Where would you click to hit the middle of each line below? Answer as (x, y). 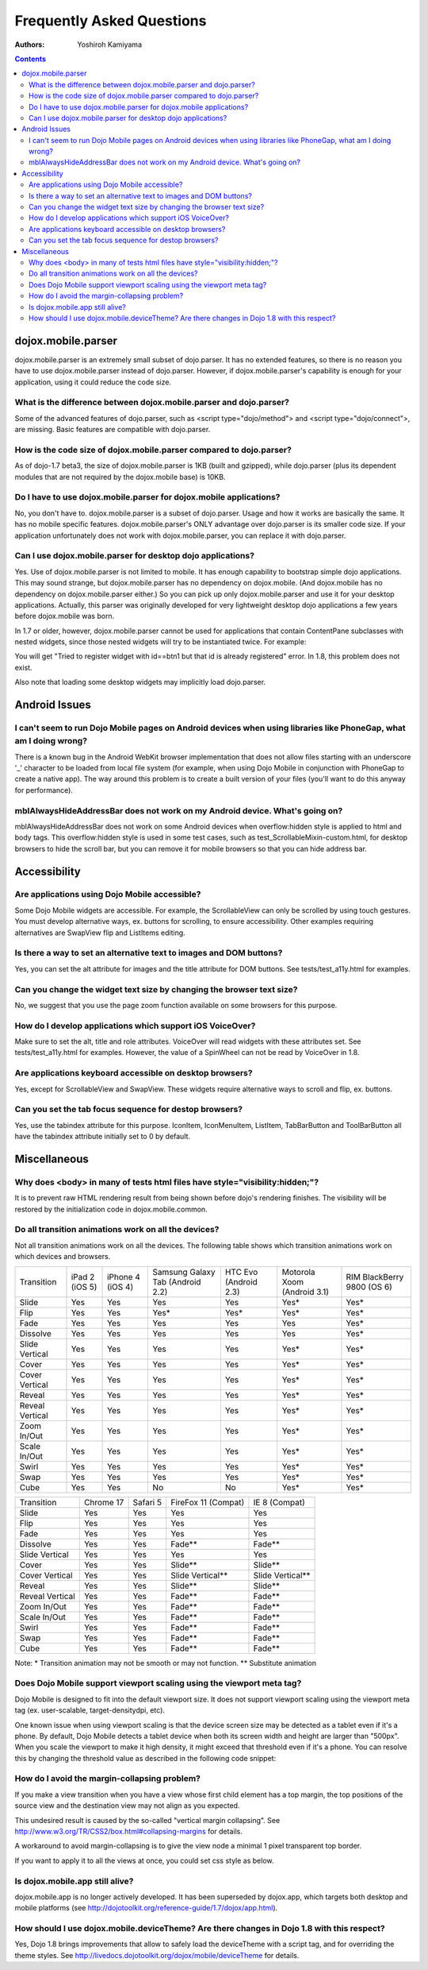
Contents (31, 59)
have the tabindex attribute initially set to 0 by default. (102, 1137)
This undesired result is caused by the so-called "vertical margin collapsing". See (147, 1820)
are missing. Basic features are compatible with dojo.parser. (113, 430)
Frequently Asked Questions (111, 21)
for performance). (44, 790)
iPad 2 (83, 1277)
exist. (23, 667)
